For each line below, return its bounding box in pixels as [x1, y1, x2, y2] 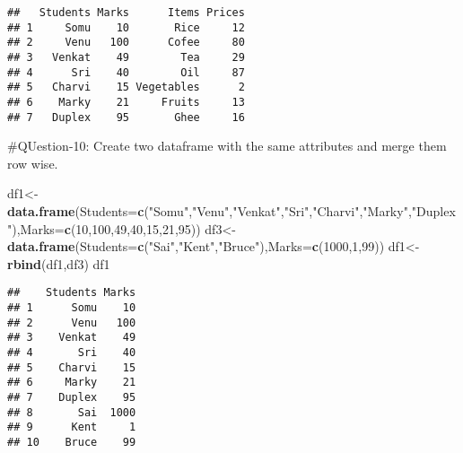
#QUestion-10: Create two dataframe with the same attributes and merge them [7, 136, 447, 155]
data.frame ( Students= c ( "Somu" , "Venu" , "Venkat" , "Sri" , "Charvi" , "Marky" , [7, 202, 412, 221]
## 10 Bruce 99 [7, 435, 136, 449]
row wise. [7, 153, 58, 172]
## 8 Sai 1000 [7, 405, 136, 419]
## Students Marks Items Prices [7, 6, 245, 19]
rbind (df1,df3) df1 [7, 254, 110, 273]
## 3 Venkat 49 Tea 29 [7, 50, 245, 64]
